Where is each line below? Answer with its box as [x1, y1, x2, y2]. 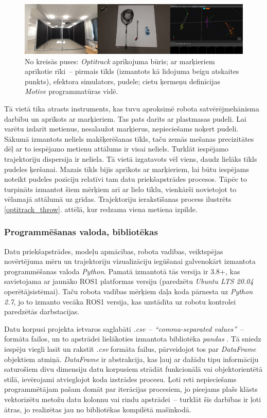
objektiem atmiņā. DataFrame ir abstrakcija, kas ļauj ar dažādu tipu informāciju [4, 353, 259, 364]
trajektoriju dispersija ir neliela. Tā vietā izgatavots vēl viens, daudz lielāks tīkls [4, 153, 257, 164]
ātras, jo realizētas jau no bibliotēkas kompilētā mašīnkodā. [4, 404, 191, 414]
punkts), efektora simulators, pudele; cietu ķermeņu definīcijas [25, 75, 221, 86]
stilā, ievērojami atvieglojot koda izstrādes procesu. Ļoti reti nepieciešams [4, 373, 237, 384]
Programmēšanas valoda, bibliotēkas [4, 225, 158, 238]
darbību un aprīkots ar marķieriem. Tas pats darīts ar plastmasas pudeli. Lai [4, 113, 246, 124]
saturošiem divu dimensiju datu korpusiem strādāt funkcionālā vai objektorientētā [4, 364, 263, 374]
